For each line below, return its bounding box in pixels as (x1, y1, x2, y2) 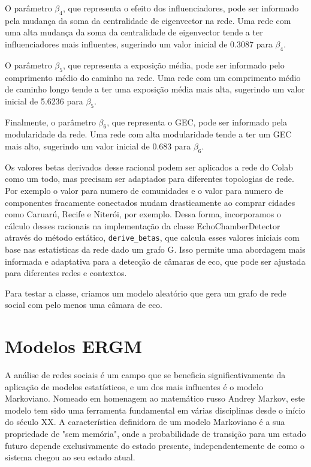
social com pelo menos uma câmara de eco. (5, 298, 163, 311)
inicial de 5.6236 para (5, 94, 83, 107)
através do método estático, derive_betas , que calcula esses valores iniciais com (5, 231, 300, 244)
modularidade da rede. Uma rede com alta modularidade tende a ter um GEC (5, 128, 292, 140)
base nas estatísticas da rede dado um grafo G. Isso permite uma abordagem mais (5, 243, 306, 255)
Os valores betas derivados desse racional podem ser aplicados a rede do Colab (5, 160, 294, 173)
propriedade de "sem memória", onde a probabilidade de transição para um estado (5, 427, 306, 440)
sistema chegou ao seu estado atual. (5, 451, 135, 463)
